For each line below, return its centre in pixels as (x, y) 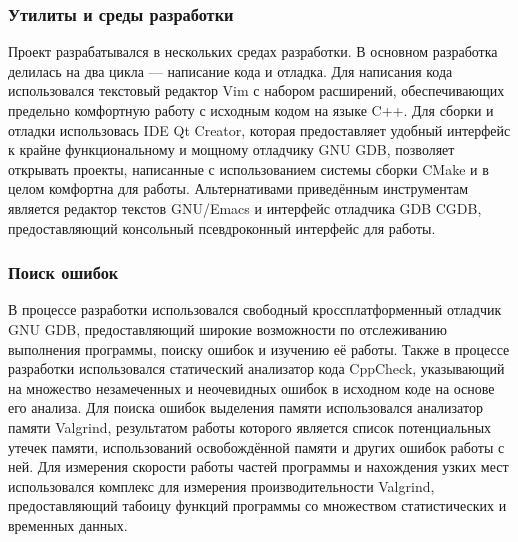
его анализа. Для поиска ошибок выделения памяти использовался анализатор (245, 407)
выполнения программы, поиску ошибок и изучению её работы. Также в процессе (259, 348)
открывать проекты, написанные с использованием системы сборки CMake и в (248, 168)
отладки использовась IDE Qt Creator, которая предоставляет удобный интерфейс (259, 129)
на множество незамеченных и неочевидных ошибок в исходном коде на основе (251, 387)
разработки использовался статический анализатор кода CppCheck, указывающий (256, 368)
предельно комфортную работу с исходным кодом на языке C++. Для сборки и (251, 110)
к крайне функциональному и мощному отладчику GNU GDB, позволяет (231, 149)
